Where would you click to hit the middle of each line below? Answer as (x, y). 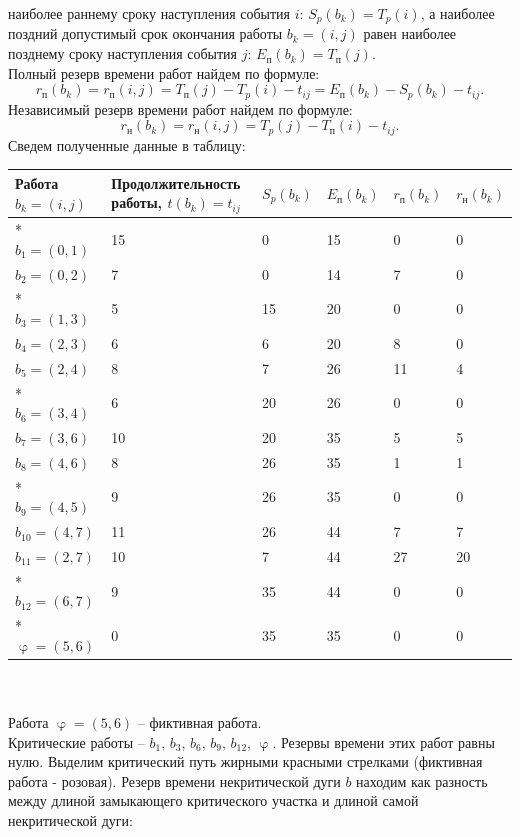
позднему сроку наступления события (123, 53)
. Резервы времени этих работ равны (383, 741)
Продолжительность (176, 182)
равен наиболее (410, 33)
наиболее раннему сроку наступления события (149, 13)
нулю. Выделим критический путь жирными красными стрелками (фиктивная (245, 761)
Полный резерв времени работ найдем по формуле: (164, 72)
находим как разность (422, 780)
